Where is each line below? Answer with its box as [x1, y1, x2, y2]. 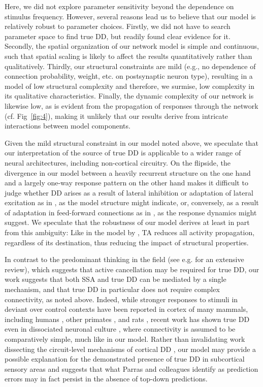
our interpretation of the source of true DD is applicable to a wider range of [5, 147, 241, 158]
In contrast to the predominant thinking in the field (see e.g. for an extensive [5, 254, 244, 265]
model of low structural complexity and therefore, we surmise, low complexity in [5, 80, 254, 91]
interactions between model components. [5, 120, 130, 131]
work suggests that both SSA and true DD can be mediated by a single [5, 274, 226, 284]
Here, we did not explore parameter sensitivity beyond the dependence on [5, 1, 234, 11]
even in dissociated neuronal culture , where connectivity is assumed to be [5, 324, 236, 334]
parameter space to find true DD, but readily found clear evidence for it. [5, 30, 231, 41]
